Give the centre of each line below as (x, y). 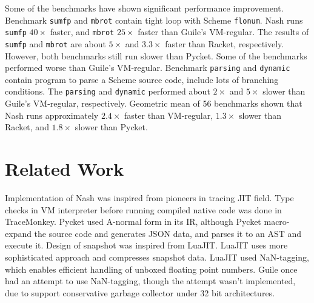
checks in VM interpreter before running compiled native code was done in (143, 209)
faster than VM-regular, (169, 115)
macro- (277, 221)
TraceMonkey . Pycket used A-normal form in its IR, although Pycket (133, 221)
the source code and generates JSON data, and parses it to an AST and (168, 233)
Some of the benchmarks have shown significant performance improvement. (144, 8)
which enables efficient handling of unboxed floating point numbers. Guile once (151, 269)
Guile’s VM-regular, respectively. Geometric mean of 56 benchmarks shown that (154, 103)
